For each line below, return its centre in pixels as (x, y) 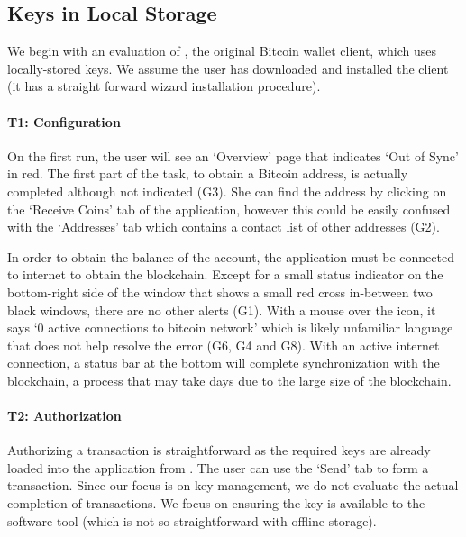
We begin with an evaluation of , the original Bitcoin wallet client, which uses (222, 51)
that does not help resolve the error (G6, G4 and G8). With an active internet (224, 345)
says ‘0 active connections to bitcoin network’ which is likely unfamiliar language (230, 328)
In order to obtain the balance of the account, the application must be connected (231, 256)
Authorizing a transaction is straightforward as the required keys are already (219, 450)
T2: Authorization (64, 416)
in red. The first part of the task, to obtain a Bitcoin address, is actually (208, 173)
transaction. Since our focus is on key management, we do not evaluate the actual (233, 485)
